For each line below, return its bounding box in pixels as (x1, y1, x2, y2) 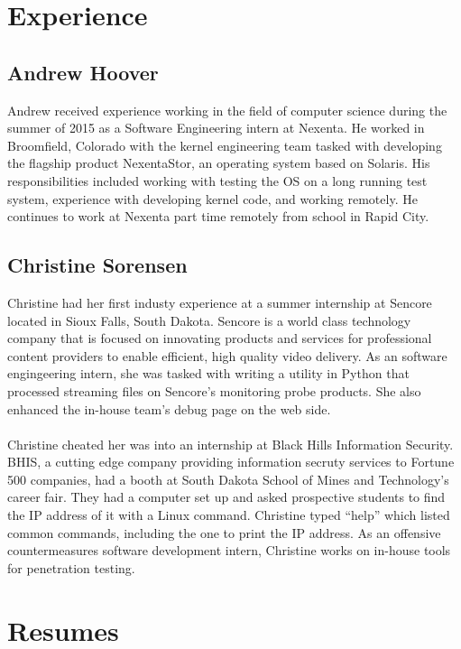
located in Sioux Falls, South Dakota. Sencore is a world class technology (7, 311, 411, 329)
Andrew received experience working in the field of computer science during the (7, 100, 447, 119)
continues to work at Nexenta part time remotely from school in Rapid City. (7, 207, 429, 226)
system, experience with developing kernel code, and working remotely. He (7, 189, 418, 208)
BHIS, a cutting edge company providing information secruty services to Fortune (7, 452, 455, 471)
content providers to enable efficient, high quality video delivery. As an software (7, 346, 447, 365)
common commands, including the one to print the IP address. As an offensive (7, 523, 441, 542)
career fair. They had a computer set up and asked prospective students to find (7, 487, 446, 506)
